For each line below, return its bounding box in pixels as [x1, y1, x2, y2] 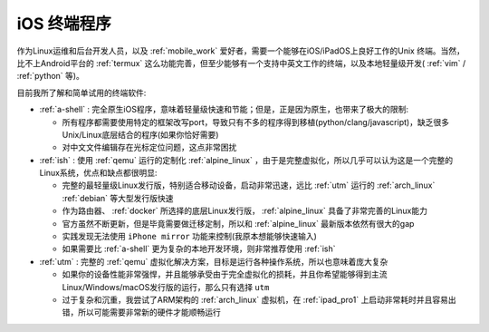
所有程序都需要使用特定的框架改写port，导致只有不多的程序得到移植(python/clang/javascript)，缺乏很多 [62, 116, 450, 127]
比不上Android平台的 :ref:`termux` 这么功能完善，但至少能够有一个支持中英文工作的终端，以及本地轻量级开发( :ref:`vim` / [16, 57, 466, 68]
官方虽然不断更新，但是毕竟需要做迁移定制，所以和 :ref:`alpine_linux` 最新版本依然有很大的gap [62, 218, 415, 229]
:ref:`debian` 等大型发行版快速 [62, 192, 174, 203]
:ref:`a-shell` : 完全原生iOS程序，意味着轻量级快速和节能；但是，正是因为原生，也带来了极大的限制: [39, 104, 409, 115]
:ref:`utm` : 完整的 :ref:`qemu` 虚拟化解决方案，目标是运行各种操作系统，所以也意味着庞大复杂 [39, 256, 388, 267]
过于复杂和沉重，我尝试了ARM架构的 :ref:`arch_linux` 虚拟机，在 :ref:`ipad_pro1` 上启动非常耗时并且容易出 [62, 294, 456, 305]
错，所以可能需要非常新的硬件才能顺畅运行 [62, 307, 221, 317]
